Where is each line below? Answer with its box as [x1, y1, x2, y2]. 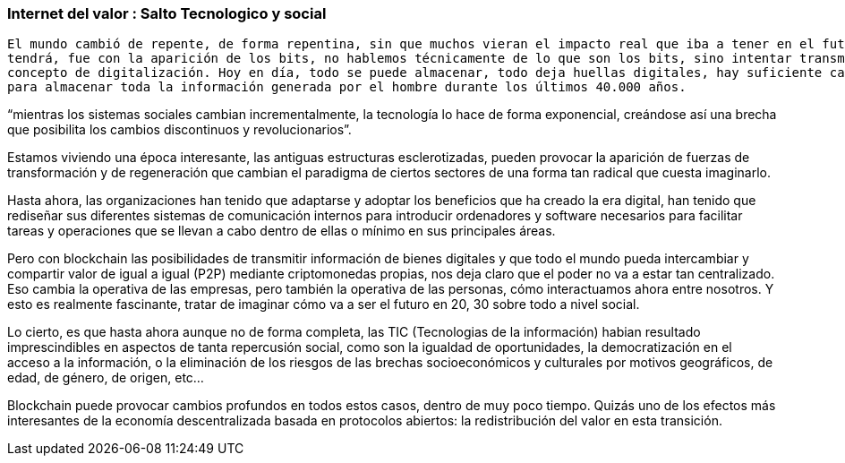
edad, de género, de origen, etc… [7, 370, 204, 386]
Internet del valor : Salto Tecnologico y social [7, 4, 327, 22]
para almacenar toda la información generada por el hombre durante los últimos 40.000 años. [7, 80, 687, 95]
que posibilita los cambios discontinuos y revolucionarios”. [7, 122, 352, 138]
